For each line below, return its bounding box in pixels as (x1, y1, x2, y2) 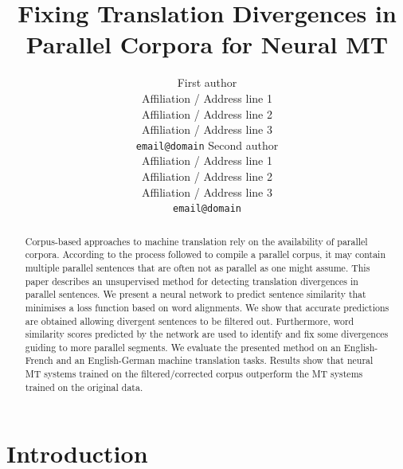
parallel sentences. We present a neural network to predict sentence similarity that (25, 287, 366, 301)
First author (177, 74, 237, 91)
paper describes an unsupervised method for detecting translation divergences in (25, 274, 358, 287)
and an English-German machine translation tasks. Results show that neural (56, 354, 374, 367)
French (25, 354, 53, 367)
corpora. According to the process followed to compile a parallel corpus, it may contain (25, 248, 386, 261)
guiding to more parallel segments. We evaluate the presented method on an (25, 340, 341, 354)
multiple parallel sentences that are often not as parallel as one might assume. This (25, 260, 370, 274)
